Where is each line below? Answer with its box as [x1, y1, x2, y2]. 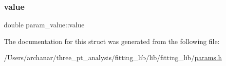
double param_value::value [4, 20, 85, 30]
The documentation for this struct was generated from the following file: [4, 36, 220, 46]
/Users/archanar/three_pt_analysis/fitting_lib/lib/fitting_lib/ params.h [4, 52, 222, 63]
